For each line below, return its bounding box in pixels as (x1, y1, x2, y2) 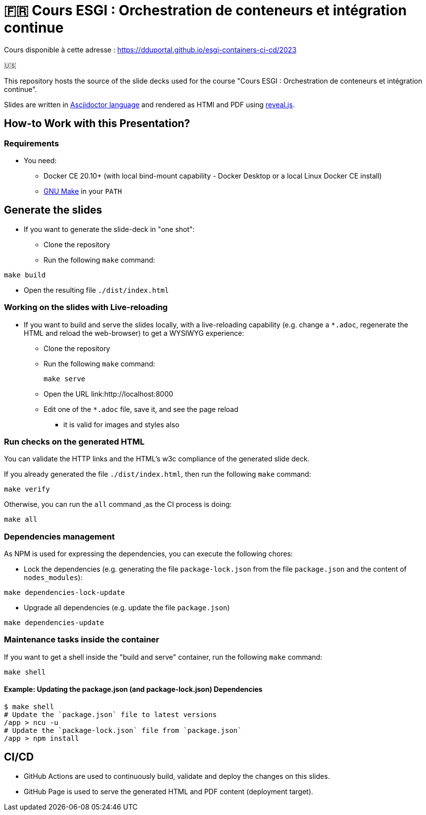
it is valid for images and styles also (63, 420, 180, 429)
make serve (44, 374, 86, 383)
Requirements (4, 138, 59, 148)
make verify (4, 485, 50, 494)
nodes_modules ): (24, 573, 83, 582)
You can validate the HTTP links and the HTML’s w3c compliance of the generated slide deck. (4, 454, 310, 463)
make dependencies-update (4, 619, 104, 627)
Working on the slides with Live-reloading (4, 302, 168, 313)
